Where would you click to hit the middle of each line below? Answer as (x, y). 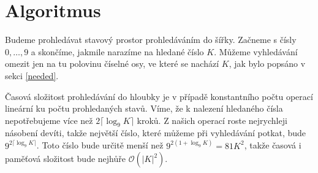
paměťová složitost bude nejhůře (65, 159)
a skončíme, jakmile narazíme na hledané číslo (117, 51)
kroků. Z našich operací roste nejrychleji (212, 120)
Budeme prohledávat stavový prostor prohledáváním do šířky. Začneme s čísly (151, 40)
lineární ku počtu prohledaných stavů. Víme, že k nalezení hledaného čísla (144, 108)
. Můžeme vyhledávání (256, 51)
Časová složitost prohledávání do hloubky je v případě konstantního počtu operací (159, 96)
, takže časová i (273, 145)
